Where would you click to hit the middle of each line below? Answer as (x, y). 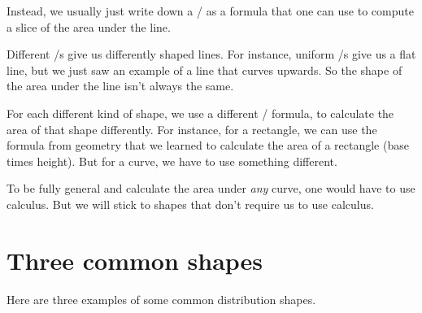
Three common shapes (135, 260)
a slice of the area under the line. (89, 26)
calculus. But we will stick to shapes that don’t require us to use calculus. (190, 204)
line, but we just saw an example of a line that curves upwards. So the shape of (204, 70)
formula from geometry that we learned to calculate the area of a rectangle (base (208, 145)
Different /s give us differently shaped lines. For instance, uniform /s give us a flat (211, 54)
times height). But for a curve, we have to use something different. (172, 161)
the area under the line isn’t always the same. (120, 86)
